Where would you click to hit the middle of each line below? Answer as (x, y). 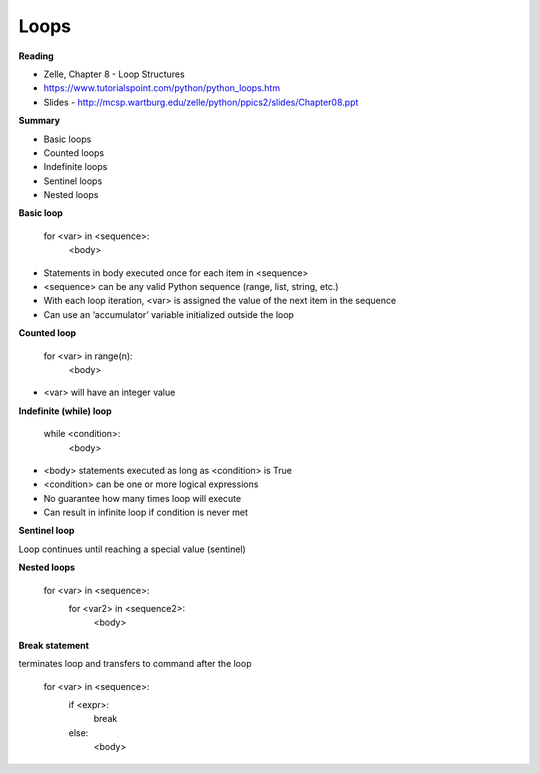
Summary (39, 121)
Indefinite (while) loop (65, 411)
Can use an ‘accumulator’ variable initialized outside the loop (169, 314)
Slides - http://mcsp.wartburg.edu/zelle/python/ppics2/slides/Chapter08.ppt (201, 102)
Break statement (54, 645)
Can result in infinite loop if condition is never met (146, 512)
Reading (36, 56)
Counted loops (74, 152)
